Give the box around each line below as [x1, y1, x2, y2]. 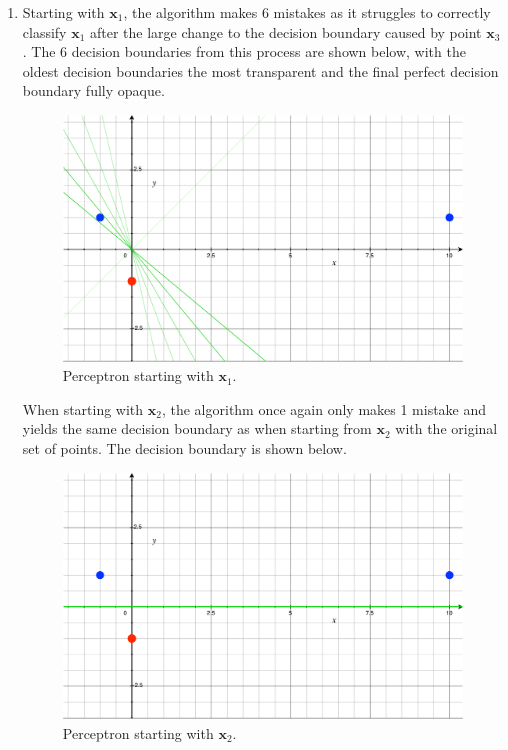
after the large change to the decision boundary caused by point [90, 21, 482, 42]
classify [22, 21, 67, 42]
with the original [395, 418, 498, 439]
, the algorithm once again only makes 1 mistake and [161, 398, 487, 419]
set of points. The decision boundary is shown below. [22, 437, 347, 458]
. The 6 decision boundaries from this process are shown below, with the [22, 41, 466, 62]
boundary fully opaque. [22, 80, 165, 101]
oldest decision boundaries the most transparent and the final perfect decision [22, 60, 499, 81]
